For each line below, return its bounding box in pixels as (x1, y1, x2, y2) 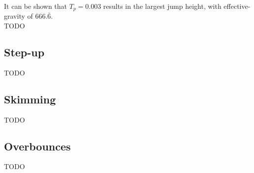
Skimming (4, 91, 56, 106)
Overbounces (4, 138, 71, 153)
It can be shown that (4, 1, 67, 11)
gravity (4, 11, 25, 21)
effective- (223, 1, 251, 11)
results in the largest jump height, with (103, 1, 222, 11)
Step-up (4, 45, 45, 60)
